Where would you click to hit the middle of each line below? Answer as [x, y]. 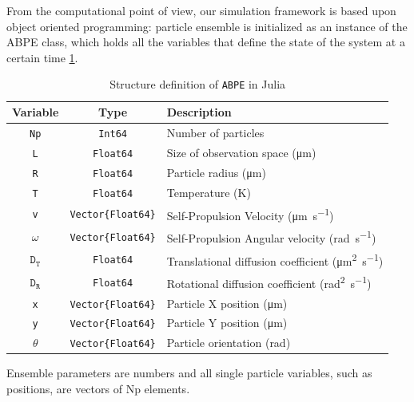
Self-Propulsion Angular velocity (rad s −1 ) [271, 236]
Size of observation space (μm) [241, 152]
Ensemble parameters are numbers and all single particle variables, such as [189, 373]
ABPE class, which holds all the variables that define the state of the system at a [206, 42]
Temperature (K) [209, 192]
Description [199, 112]
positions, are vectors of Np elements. [98, 389]
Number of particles [215, 132]
